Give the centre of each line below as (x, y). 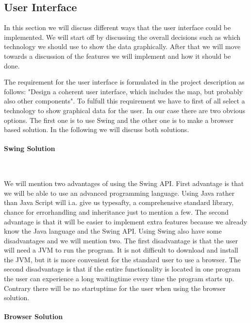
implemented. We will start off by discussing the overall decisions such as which (122, 37)
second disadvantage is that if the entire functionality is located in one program (122, 269)
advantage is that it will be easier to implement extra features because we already (125, 221)
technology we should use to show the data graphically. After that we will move (122, 46)
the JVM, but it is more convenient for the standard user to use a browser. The (122, 259)
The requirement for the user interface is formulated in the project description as (124, 82)
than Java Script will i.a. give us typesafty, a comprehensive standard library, (119, 202)
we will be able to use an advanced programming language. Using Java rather (119, 193)
